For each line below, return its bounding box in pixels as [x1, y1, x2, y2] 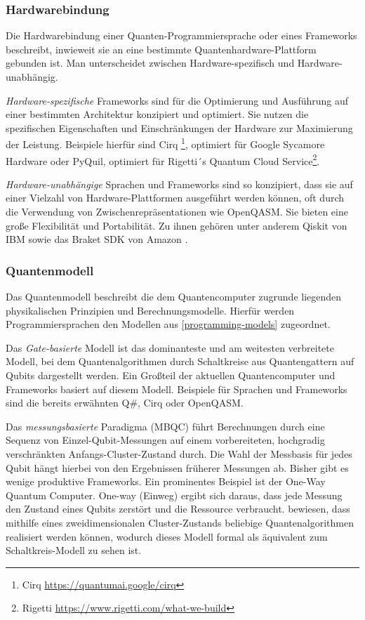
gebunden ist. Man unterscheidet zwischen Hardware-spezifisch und [6, 55, 295, 70]
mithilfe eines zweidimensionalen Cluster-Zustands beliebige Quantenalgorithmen [6, 515, 354, 529]
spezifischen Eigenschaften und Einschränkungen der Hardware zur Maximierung [6, 120, 353, 135]
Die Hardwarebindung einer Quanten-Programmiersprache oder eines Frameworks [6, 28, 357, 43]
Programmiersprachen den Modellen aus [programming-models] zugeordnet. [6, 317, 331, 331]
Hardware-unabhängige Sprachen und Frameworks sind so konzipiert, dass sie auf [6, 176, 353, 191]
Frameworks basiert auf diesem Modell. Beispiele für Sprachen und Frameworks [6, 381, 347, 396]
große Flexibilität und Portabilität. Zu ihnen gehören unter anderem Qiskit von [6, 218, 347, 232]
